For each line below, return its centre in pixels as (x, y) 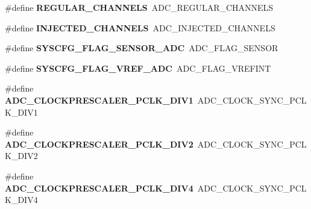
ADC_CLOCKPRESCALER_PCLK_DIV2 (99, 144)
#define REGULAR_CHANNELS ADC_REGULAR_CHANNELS (139, 7)
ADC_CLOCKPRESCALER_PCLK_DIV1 (99, 100)
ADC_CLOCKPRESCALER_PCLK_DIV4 (99, 188)
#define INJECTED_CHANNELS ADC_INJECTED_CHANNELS (140, 27)
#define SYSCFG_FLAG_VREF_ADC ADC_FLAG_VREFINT (138, 68)
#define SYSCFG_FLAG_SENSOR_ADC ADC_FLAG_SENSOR (142, 48)
